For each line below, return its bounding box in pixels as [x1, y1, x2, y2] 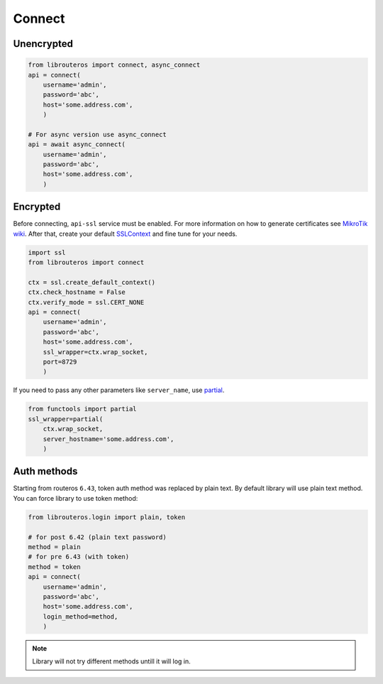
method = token [28, 563, 81, 571]
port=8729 [43, 358, 77, 366]
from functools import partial [28, 405, 138, 413]
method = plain [28, 543, 81, 550]
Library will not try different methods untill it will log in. [32, 657, 191, 666]
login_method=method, [43, 612, 118, 621]
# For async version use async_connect [28, 130, 167, 139]
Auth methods [13, 465, 78, 477]
